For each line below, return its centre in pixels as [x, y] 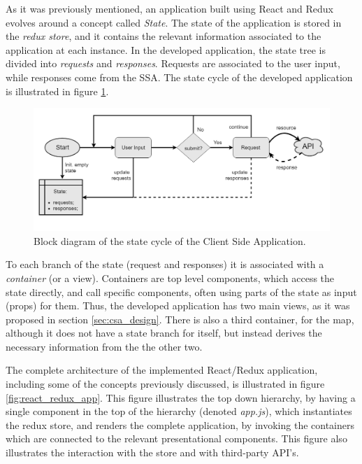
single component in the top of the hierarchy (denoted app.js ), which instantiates [179, 411]
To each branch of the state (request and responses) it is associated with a [165, 264]
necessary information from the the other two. [104, 346]
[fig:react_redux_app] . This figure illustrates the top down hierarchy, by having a [181, 397]
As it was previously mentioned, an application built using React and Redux [169, 8]
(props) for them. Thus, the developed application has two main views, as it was [178, 305]
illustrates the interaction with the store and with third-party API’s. [152, 452]
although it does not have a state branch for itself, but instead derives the [164, 333]
